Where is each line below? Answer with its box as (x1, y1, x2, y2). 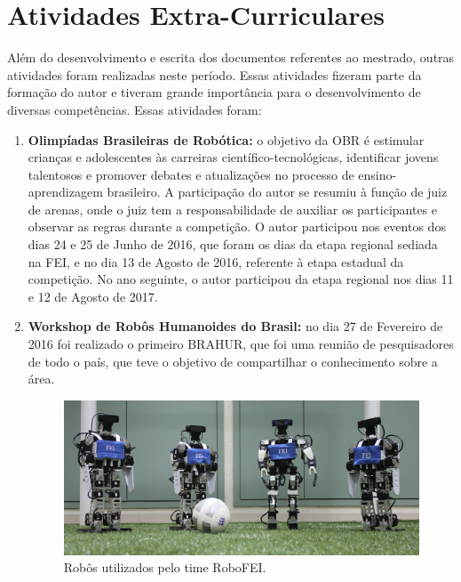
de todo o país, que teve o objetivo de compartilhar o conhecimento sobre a (28, 352, 438, 370)
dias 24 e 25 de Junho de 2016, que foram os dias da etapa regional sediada (28, 235, 438, 254)
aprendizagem (28, 182, 103, 201)
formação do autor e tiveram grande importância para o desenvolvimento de (7, 83, 421, 101)
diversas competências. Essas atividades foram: (7, 100, 262, 118)
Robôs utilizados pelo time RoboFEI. (63, 558, 266, 577)
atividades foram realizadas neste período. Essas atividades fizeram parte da (7, 65, 422, 84)
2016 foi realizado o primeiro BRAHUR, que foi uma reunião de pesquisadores (28, 335, 454, 353)
